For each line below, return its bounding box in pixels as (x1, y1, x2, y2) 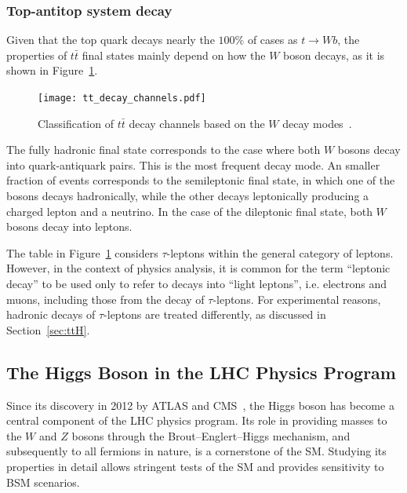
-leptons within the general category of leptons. (166, 244, 394, 261)
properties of (6, 46, 67, 63)
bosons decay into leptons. (6, 218, 133, 235)
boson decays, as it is (283, 46, 385, 63)
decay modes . (282, 115, 352, 131)
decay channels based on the (129, 115, 265, 131)
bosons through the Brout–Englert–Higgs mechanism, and (71, 427, 351, 444)
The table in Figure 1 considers (6, 244, 158, 261)
